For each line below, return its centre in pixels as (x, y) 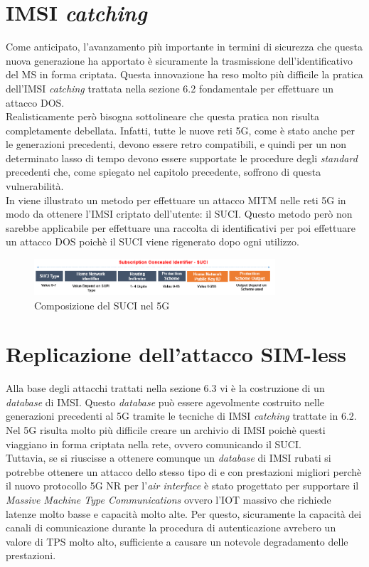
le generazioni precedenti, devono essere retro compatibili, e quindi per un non (176, 144)
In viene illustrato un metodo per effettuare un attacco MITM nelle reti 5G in (176, 200)
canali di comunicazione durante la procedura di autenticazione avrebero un (171, 528)
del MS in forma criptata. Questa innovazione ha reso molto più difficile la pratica (184, 74)
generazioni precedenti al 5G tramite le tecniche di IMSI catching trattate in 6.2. (181, 416)
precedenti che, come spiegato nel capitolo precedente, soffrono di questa (164, 172)
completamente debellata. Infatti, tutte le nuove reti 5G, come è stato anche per (180, 130)
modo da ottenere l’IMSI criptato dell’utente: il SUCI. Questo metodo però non (179, 214)
